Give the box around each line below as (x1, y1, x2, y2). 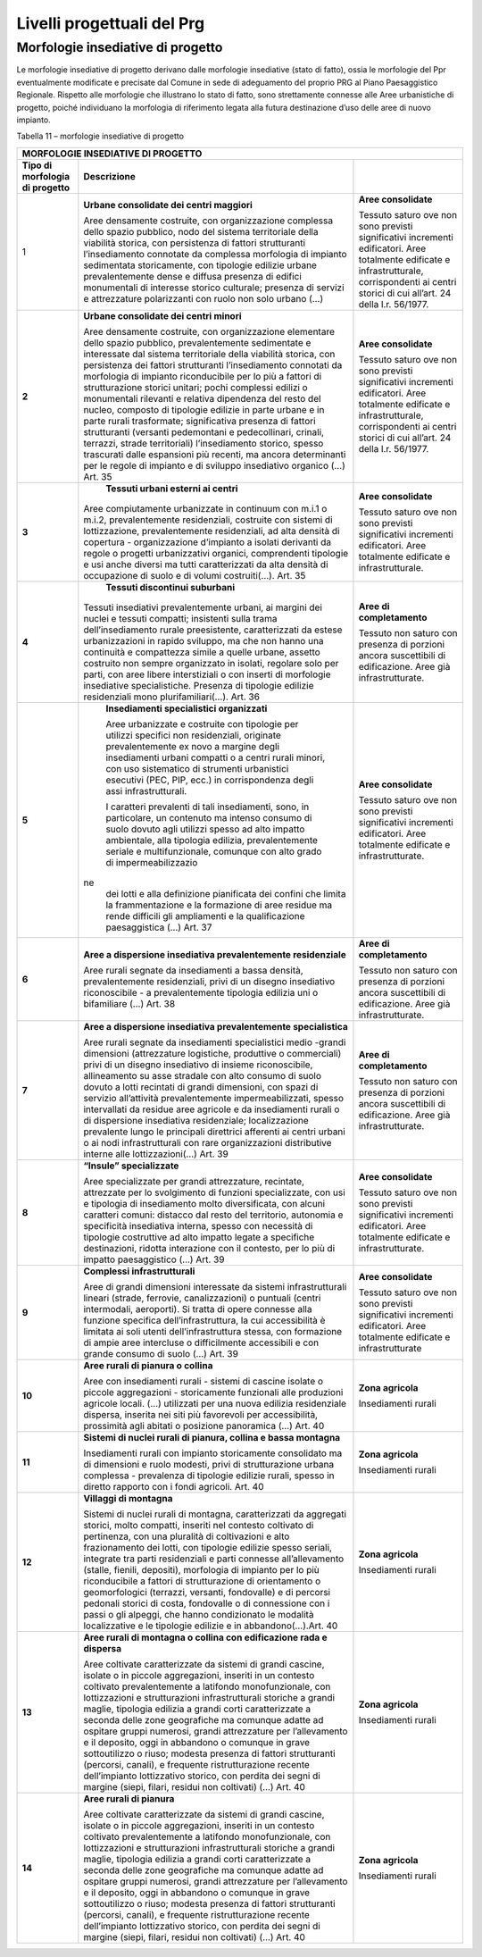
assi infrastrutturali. (105, 784, 187, 797)
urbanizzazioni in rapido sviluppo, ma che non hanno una (83, 634, 325, 647)
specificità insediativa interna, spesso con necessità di (83, 1219, 313, 1232)
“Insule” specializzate (83, 1159, 179, 1172)
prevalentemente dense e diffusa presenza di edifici (83, 270, 303, 282)
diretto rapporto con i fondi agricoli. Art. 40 (83, 1480, 264, 1493)
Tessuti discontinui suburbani (105, 581, 236, 593)
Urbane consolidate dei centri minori (83, 309, 242, 322)
